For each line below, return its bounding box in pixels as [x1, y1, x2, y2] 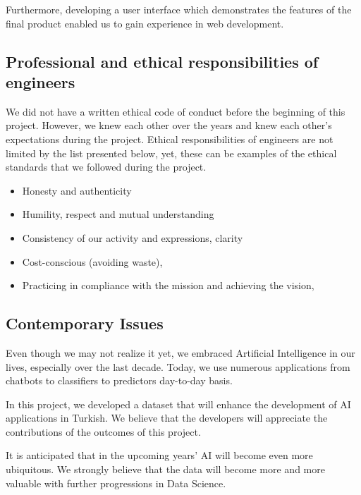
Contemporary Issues [6, 312, 164, 334]
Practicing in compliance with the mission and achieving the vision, [22, 278, 314, 293]
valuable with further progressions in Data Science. [6, 475, 226, 490]
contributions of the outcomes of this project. [6, 424, 201, 439]
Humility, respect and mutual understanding [22, 207, 214, 221]
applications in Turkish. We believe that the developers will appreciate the [6, 410, 328, 425]
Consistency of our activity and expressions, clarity [22, 230, 243, 245]
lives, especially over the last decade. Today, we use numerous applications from [6, 359, 350, 374]
